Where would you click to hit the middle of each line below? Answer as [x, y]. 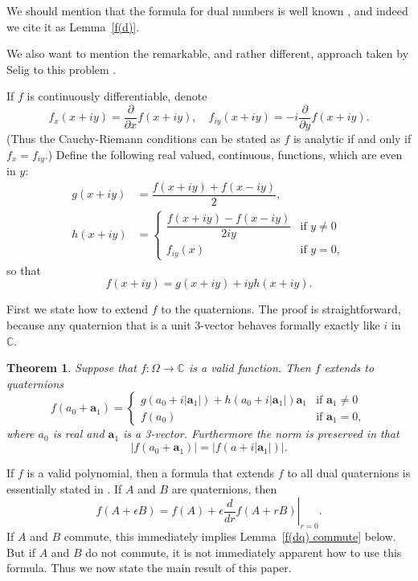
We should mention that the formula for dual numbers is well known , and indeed [207, 10]
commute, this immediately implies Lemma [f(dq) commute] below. [230, 536]
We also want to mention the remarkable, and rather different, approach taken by [208, 53]
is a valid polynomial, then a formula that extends [150, 473]
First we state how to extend [78, 309]
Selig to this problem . [61, 69]
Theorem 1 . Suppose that [72, 368]
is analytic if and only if [352, 139]
